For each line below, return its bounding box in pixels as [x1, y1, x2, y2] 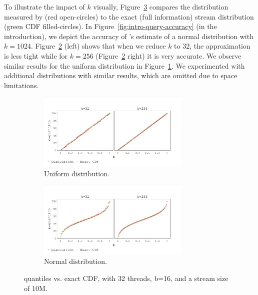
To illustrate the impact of [4, 2, 85, 12]
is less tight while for [4, 50, 68, 61]
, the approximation [189, 41, 250, 51]
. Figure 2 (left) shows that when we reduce [30, 41, 166, 51]
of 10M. [24, 282, 47, 293]
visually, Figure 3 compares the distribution [93, 2, 228, 12]
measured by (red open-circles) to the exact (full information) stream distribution [4, 11, 254, 22]
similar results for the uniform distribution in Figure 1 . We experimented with [4, 60, 245, 71]
